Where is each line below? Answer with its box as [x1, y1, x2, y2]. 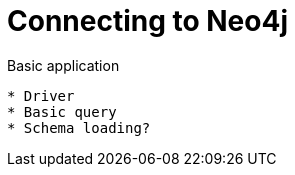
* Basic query [7, 103, 117, 120]
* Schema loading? [7, 119, 151, 136]
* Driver [7, 87, 75, 104]
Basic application [7, 56, 120, 74]
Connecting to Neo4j [7, 4, 288, 38]
